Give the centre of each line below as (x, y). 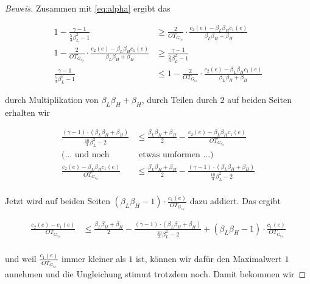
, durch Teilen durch (179, 99)
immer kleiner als (94, 258)
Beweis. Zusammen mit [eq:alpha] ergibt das (88, 8)
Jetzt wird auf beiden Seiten (58, 201)
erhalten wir (27, 112)
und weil (21, 258)
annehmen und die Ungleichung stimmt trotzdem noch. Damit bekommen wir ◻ (156, 274)
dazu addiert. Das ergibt (235, 201)
